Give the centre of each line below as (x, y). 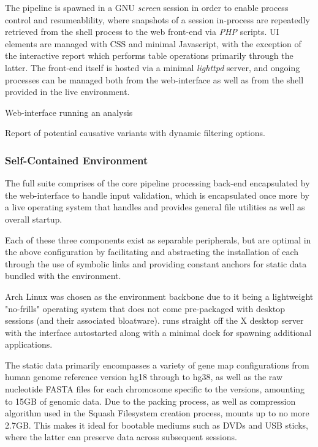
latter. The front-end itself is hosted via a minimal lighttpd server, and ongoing (153, 67)
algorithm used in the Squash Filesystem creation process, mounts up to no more (157, 413)
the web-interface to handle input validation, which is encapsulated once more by (157, 195)
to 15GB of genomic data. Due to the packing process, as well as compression (150, 401)
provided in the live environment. (67, 92)
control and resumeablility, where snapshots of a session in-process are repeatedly (157, 19)
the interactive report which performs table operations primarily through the (149, 55)
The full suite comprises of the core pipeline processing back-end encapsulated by (157, 183)
